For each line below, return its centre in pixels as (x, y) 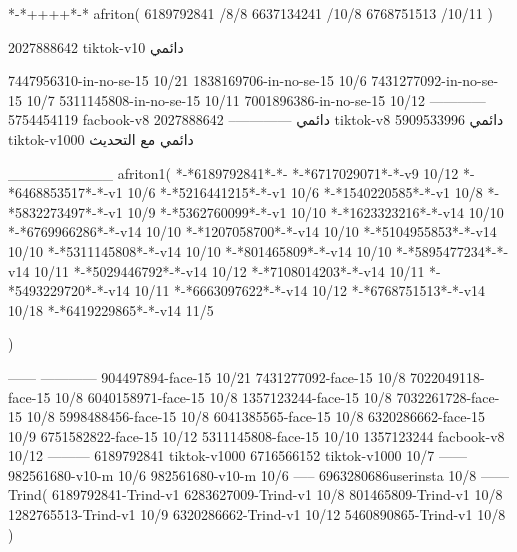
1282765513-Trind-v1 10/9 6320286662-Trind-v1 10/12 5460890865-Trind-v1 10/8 (257, 514)
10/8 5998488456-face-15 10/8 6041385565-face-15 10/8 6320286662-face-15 (256, 416)
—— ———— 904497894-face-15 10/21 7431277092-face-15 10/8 (207, 376)
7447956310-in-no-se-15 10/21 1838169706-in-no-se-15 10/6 (187, 80)
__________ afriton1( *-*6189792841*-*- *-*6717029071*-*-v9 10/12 (233, 172)
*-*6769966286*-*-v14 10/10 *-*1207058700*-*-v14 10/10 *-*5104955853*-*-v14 (252, 231)
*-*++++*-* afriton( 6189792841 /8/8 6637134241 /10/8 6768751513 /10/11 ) (250, 13)
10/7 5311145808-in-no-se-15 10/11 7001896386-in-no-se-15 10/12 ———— (256, 99)
